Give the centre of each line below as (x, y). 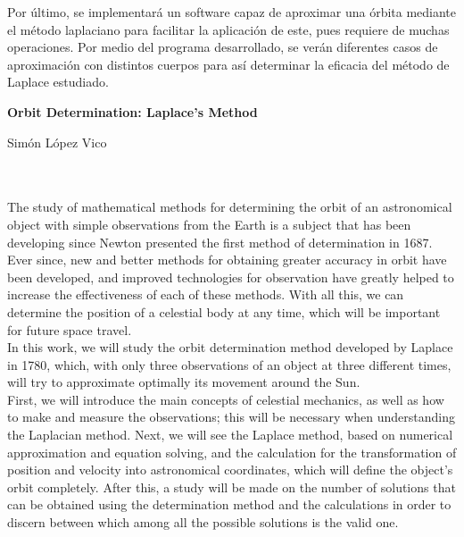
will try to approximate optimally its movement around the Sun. (184, 382)
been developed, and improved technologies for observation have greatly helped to (231, 277)
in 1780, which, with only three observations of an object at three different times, (229, 364)
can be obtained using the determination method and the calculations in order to (229, 504)
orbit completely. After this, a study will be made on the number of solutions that (232, 487)
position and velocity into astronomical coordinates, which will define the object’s (230, 470)
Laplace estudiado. (58, 82)
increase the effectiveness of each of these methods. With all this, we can (206, 294)
